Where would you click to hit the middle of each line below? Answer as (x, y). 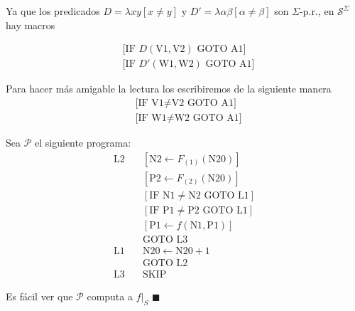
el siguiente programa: (83, 142)
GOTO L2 (165, 263)
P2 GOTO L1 (218, 210)
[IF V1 (149, 103)
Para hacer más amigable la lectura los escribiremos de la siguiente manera (169, 89)
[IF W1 (151, 118)
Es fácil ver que (39, 296)
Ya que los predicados (53, 11)
